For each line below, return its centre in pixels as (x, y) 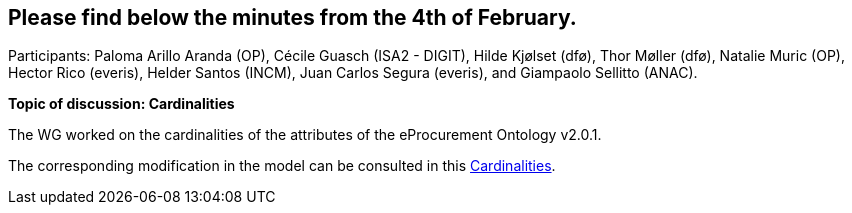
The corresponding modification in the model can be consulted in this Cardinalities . (282, 166)
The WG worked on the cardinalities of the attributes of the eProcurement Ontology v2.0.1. (305, 135)
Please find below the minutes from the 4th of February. (292, 17)
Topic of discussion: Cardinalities (121, 104)
